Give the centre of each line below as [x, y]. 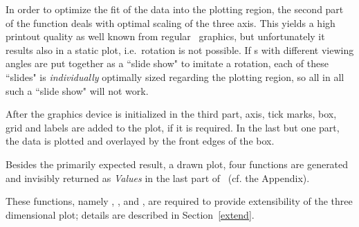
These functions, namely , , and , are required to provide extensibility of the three [179, 201]
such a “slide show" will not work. [77, 90]
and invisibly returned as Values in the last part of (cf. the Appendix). [158, 178]
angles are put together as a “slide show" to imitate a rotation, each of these [167, 63]
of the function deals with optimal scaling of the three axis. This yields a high [171, 22]
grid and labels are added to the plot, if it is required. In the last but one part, [173, 127]
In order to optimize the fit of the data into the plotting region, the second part [175, 9]
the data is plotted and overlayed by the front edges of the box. [140, 141]
